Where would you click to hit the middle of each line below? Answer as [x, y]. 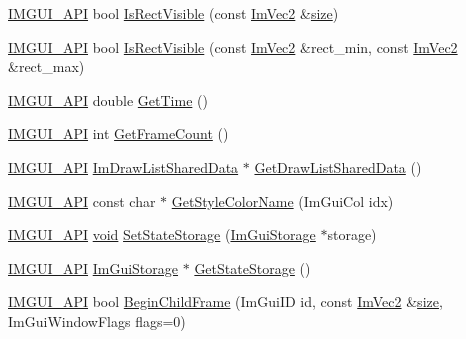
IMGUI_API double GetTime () [108, 99]
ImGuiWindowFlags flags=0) [97, 320]
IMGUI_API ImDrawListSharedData [123, 166]
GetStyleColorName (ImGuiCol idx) [282, 200]
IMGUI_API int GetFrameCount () [118, 133]
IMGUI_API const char [82, 200]
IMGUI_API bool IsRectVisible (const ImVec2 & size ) [173, 13]
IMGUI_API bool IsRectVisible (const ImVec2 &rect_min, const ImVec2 [233, 46]
